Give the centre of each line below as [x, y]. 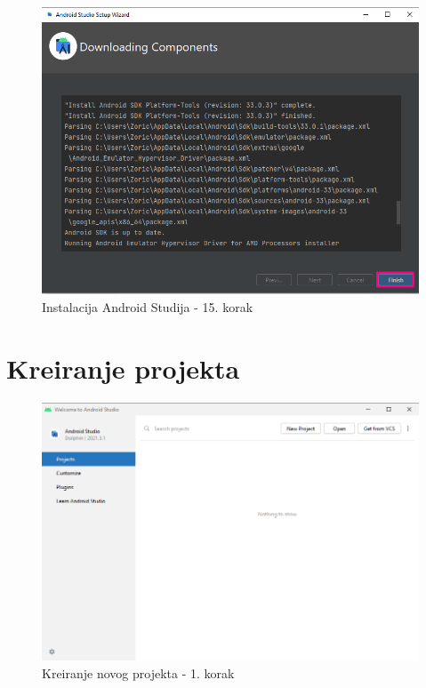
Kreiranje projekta [123, 368]
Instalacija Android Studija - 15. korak [148, 307]
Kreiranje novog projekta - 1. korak [138, 673]
